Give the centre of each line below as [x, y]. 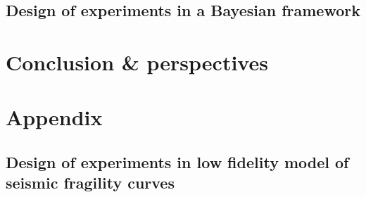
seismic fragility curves [90, 183]
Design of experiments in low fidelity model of [177, 161]
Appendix [54, 117]
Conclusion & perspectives [137, 62]
